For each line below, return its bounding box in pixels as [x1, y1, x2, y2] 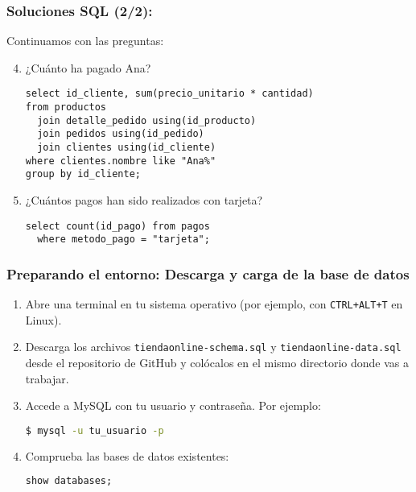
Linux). [25, 311, 62, 328]
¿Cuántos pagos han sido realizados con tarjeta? [25, 192, 263, 208]
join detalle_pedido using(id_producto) [37, 114, 257, 126]
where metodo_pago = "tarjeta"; [37, 234, 210, 246]
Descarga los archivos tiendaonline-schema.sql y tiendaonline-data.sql [25, 338, 402, 355]
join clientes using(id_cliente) [37, 142, 216, 154]
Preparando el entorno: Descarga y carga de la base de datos [6, 263, 410, 283]
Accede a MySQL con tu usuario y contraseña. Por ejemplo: [25, 397, 321, 414]
